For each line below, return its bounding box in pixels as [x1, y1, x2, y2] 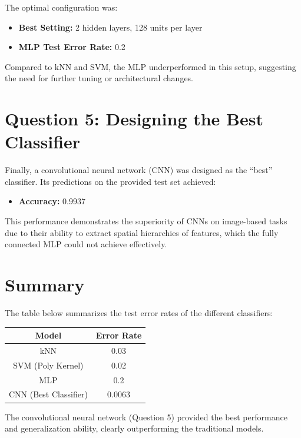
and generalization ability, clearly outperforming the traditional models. [5, 422, 264, 434]
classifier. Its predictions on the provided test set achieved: [5, 175, 216, 187]
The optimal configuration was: [5, 1, 118, 13]
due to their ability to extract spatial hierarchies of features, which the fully [5, 226, 279, 238]
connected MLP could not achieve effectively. [5, 238, 167, 250]
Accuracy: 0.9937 [18, 195, 85, 207]
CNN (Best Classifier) [9, 388, 88, 400]
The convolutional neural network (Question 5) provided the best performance [5, 410, 287, 423]
